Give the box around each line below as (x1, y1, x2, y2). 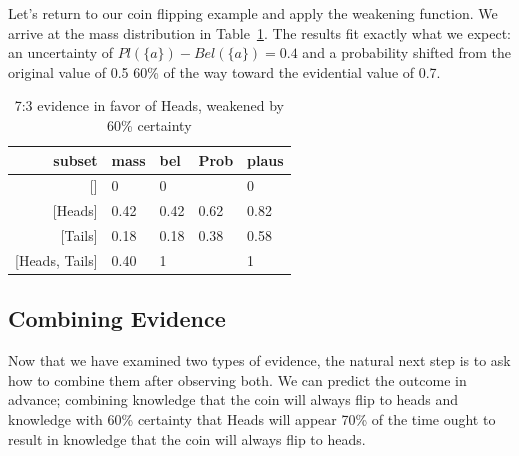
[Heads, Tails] (15, 249, 98, 270)
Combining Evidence (8, 303, 226, 334)
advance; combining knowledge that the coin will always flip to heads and (8, 389, 459, 410)
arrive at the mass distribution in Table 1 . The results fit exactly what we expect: (8, 22, 511, 43)
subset (53, 149, 98, 170)
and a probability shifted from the (302, 42, 512, 63)
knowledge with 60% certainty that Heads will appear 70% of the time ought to (8, 409, 496, 430)
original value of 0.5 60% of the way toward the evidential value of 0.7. (8, 61, 441, 82)
